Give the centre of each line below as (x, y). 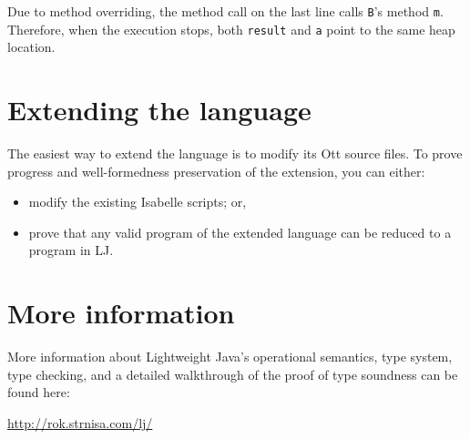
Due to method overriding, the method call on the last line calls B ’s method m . (225, 11)
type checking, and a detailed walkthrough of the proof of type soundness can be (233, 374)
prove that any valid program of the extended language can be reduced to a (240, 232)
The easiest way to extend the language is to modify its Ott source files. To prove (235, 153)
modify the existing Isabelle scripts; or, (138, 202)
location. (31, 47)
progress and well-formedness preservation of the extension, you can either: (216, 171)
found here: (39, 392)
